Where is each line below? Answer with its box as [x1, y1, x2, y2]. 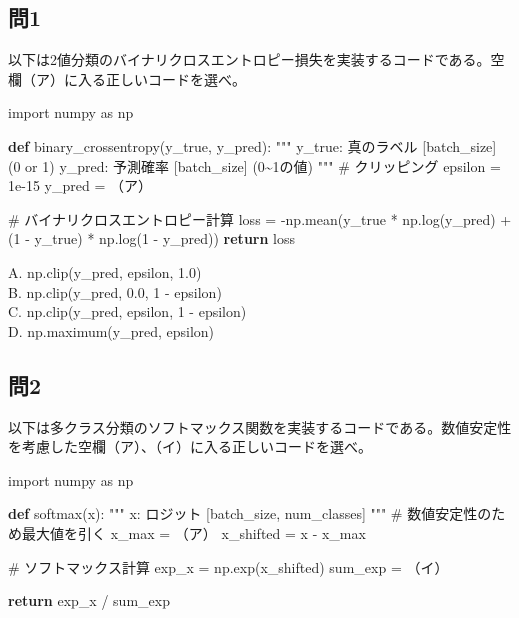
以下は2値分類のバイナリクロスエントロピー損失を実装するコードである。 [8, 49, 491, 70]
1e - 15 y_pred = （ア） [8, 175, 152, 196]
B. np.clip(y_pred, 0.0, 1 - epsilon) [8, 281, 222, 302]
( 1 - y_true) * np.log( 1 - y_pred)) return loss [8, 228, 296, 249]
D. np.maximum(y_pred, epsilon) [8, 320, 215, 341]
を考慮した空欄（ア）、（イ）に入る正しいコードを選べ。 [8, 436, 372, 457]
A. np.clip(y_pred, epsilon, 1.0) [8, 261, 202, 282]
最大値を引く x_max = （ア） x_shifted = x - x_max [21, 522, 366, 543]
